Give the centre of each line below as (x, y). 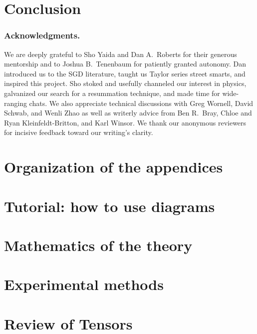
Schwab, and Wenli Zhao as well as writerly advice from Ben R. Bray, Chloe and (128, 113)
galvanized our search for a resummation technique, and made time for (112, 93)
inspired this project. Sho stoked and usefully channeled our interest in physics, (125, 83)
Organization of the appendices (114, 167)
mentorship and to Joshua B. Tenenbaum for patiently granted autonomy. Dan (125, 64)
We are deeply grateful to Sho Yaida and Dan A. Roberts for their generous (121, 54)
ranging (15, 103)
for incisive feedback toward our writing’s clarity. (79, 132)
